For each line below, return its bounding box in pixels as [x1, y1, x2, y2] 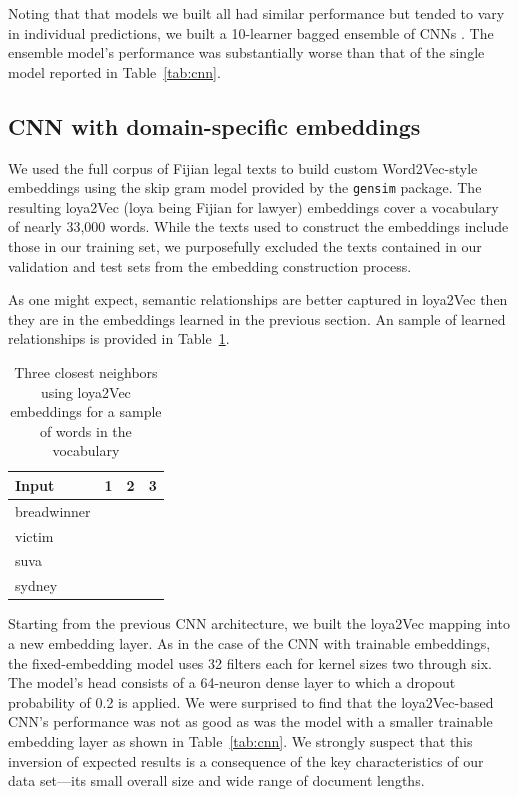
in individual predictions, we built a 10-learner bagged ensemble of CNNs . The [8, 22, 494, 43]
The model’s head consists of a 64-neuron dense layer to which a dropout [8, 672, 456, 693]
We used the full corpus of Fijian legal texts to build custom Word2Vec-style [8, 157, 478, 178]
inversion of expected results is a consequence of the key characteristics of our [8, 750, 484, 771]
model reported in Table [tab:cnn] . [8, 61, 221, 82]
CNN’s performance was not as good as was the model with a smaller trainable [8, 711, 493, 732]
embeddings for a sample [10, 401, 162, 422]
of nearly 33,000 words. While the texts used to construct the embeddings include [8, 216, 509, 237]
